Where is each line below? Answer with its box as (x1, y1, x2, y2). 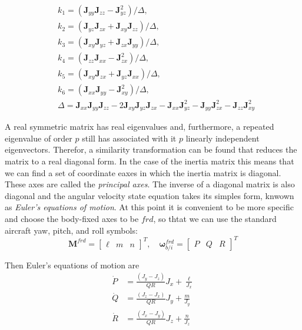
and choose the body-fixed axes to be (5, 212, 139, 224)
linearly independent (185, 132, 260, 144)
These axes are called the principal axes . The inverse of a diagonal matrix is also (5, 178, 295, 190)
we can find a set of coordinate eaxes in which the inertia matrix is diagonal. (5, 166, 281, 179)
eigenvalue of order (5, 132, 72, 144)
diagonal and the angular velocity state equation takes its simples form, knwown (5, 189, 294, 201)
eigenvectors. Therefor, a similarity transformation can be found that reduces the (5, 143, 297, 156)
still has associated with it (82, 132, 177, 144)
